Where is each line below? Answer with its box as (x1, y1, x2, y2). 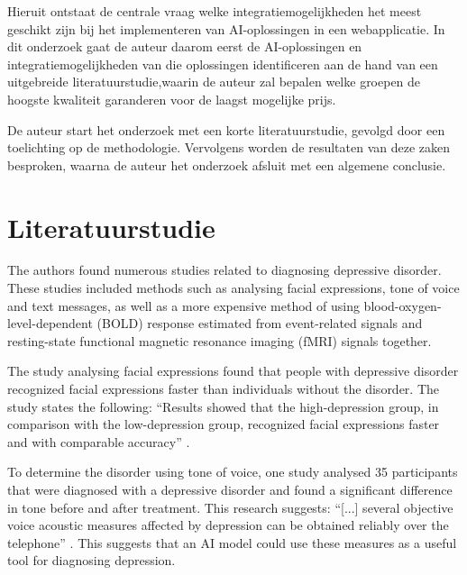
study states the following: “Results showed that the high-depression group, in (7, 397, 439, 415)
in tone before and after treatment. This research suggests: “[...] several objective (7, 497, 453, 516)
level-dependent (7, 314, 93, 333)
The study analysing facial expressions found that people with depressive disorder (7, 361, 459, 380)
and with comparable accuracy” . (7, 432, 190, 451)
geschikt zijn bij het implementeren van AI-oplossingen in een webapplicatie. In (7, 19, 445, 38)
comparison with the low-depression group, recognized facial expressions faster (7, 415, 440, 434)
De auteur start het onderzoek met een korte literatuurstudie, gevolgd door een (7, 120, 445, 139)
